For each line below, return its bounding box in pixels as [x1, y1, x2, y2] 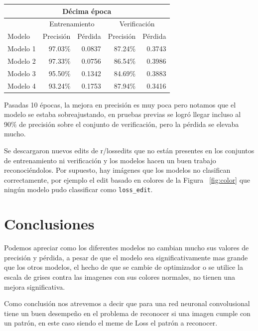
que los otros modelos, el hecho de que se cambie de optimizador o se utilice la [4, 262, 243, 272]
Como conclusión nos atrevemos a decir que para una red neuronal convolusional [4, 298, 250, 309]
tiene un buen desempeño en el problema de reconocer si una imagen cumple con [4, 308, 251, 318]
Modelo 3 [7, 68, 36, 78]
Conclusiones [4, 214, 95, 234]
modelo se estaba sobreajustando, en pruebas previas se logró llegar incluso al [4, 109, 241, 119]
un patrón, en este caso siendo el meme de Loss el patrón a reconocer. [4, 318, 218, 328]
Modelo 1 [7, 43, 36, 54]
